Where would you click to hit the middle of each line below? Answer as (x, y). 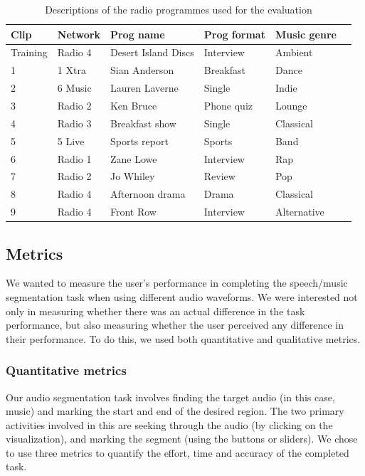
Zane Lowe (133, 158)
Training (29, 52)
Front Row (133, 212)
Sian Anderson (142, 70)
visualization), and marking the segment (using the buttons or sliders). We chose (182, 439)
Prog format (234, 34)
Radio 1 (74, 158)
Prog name (137, 34)
